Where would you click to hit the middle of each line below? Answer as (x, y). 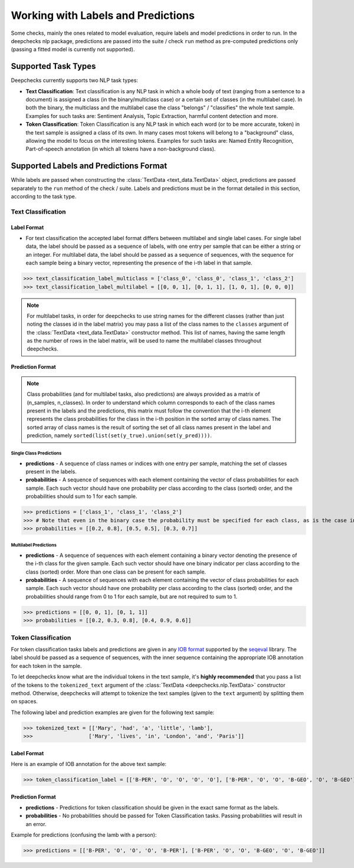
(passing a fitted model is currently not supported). (73, 50)
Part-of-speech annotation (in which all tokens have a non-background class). (121, 149)
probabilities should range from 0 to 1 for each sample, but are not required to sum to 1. (132, 597)
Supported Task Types (53, 66)
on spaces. (24, 702)
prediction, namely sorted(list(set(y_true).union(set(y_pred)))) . (119, 435)
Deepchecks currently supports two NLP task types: (75, 80)
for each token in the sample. (46, 666)
